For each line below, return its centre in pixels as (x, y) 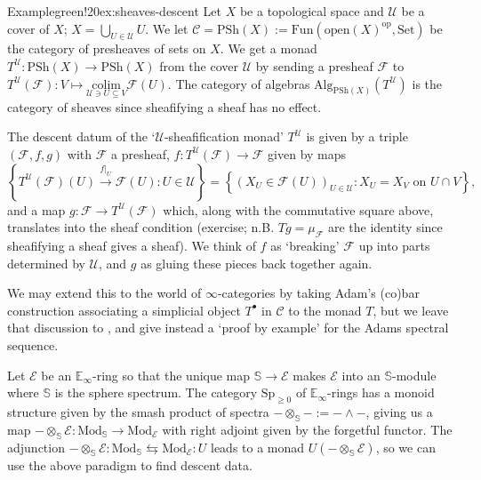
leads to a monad (258, 447)
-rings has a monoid (381, 392)
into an (361, 375)
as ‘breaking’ (305, 245)
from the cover (199, 65)
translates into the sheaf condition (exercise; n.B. (141, 227)
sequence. (33, 344)
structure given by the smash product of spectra (138, 411)
